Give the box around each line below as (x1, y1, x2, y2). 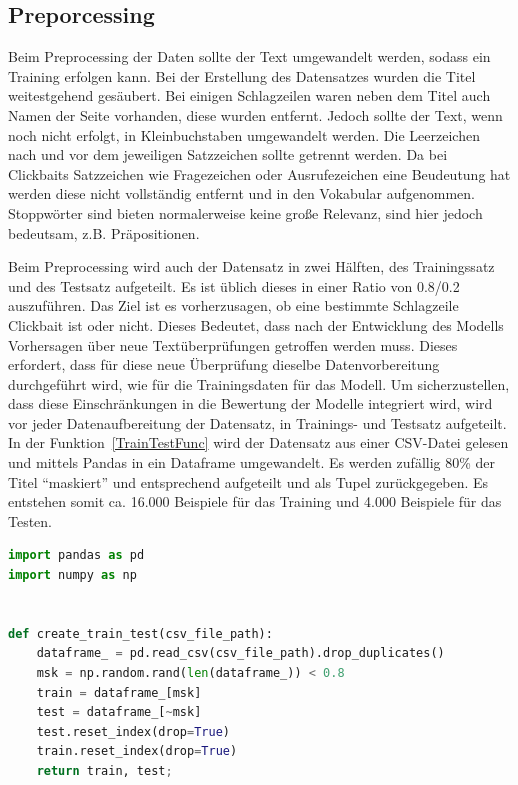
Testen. (8, 510, 53, 531)
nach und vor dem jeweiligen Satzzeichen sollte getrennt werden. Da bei (8, 144, 448, 165)
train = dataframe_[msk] (36, 685, 202, 700)
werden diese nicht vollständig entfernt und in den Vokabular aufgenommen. (8, 183, 475, 204)
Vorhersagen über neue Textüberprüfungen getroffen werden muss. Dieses (8, 334, 458, 355)
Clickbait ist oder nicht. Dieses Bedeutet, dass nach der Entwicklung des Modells (8, 314, 504, 335)
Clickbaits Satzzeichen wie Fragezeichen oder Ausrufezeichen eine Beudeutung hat (8, 163, 511, 184)
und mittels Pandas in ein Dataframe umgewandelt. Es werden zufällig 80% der (8, 452, 496, 473)
